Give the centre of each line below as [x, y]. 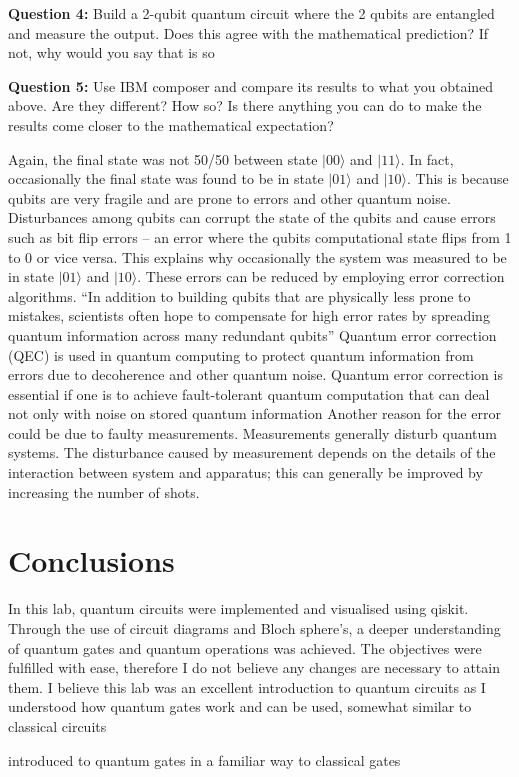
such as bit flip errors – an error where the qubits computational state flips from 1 [260, 236]
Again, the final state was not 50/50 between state [163, 158]
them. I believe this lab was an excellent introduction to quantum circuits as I [247, 686]
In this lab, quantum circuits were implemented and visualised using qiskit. [238, 608]
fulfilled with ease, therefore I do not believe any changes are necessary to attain [254, 667]
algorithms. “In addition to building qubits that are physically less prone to [239, 295]
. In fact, [427, 158]
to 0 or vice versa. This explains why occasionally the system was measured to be [257, 256]
